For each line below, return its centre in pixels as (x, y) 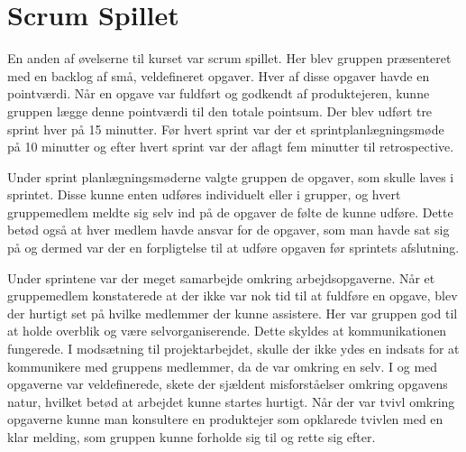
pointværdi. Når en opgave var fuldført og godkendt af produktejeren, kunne (219, 93)
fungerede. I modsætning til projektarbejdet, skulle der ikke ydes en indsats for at (233, 349)
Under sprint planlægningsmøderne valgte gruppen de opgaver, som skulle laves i (231, 176)
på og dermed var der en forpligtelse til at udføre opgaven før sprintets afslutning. (233, 248)
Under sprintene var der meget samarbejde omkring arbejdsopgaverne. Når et (221, 277)
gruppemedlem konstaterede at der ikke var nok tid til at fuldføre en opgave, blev (233, 295)
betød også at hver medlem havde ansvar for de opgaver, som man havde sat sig (228, 230)
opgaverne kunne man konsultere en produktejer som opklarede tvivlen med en (225, 419)
